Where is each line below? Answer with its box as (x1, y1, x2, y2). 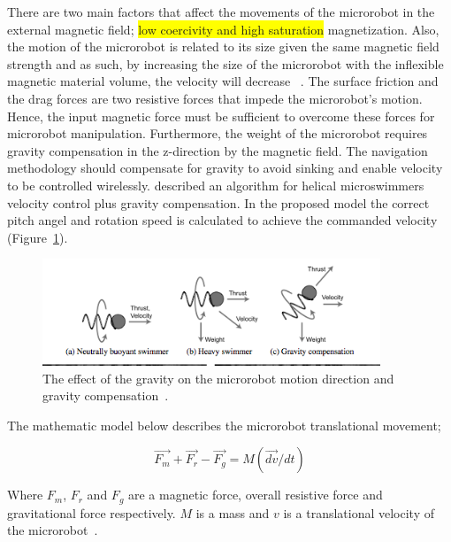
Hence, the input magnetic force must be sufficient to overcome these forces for (7, 106, 435, 125)
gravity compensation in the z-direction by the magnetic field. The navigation (7, 141, 428, 159)
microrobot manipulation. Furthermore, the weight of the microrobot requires (7, 124, 428, 143)
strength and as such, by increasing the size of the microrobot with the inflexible (7, 54, 444, 73)
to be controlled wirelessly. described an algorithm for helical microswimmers (7, 175, 424, 194)
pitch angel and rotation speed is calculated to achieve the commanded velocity (7, 211, 438, 229)
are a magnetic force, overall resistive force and (128, 485, 383, 504)
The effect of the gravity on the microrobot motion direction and (42, 368, 394, 387)
